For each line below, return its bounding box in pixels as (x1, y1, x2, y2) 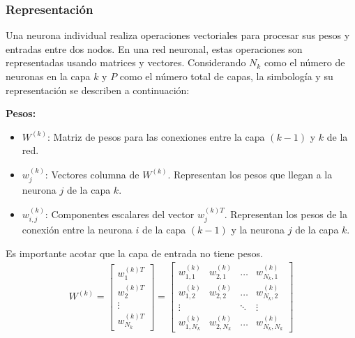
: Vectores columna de (45, 167, 139, 181)
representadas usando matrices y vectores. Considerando (6, 55, 246, 70)
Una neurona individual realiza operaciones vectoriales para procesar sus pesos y (6, 28, 350, 43)
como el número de (264, 55, 345, 70)
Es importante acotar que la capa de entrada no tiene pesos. (6, 245, 263, 260)
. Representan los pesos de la (224, 206, 347, 221)
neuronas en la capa (6, 69, 91, 83)
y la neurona (231, 222, 285, 237)
